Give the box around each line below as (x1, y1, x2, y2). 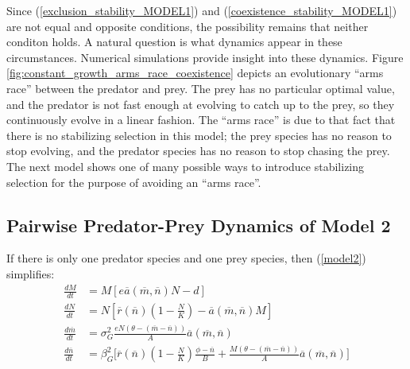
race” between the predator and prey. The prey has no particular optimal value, (6, 80, 395, 96)
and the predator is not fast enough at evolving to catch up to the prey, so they (6, 95, 395, 112)
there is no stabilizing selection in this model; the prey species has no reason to (6, 126, 392, 143)
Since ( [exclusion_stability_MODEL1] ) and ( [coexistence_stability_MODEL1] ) (6, 2, 397, 18)
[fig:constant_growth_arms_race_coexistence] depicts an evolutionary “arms (6, 64, 384, 81)
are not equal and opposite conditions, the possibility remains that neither (6, 17, 369, 34)
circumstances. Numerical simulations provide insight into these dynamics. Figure (6, 49, 404, 65)
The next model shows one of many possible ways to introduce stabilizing (6, 157, 365, 174)
